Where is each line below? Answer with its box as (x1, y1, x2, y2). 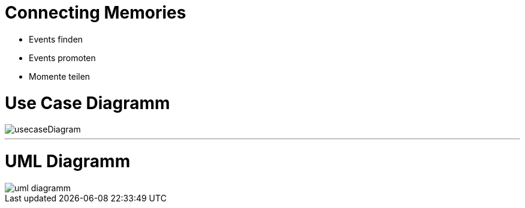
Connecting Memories (5, 2, 186, 23)
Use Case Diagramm (5, 92, 170, 113)
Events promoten (29, 52, 96, 63)
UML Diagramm (5, 151, 131, 171)
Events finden (29, 34, 83, 44)
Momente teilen (29, 71, 90, 82)
